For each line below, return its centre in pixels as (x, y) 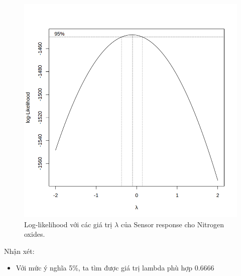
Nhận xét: (19, 251)
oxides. (35, 234)
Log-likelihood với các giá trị (68, 224)
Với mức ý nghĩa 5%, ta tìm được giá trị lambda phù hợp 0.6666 (115, 268)
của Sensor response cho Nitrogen (172, 224)
